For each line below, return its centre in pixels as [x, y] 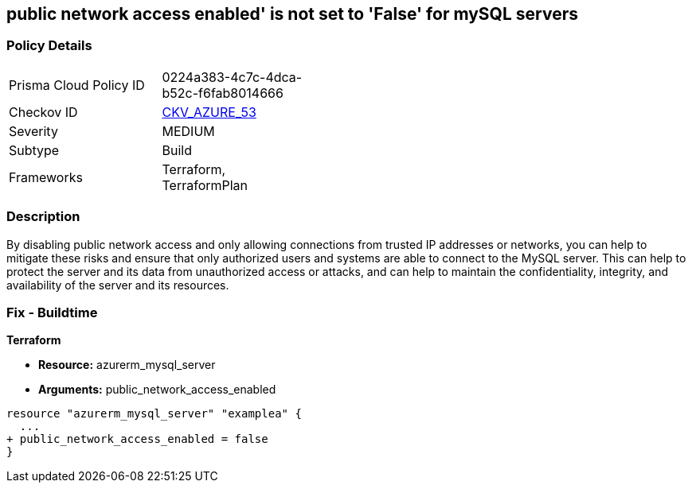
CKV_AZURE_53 [209, 112]
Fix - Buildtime [52, 312]
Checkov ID [43, 112]
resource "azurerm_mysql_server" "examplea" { [154, 414]
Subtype [34, 150]
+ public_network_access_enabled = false [137, 439]
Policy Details [49, 46]
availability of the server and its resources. [118, 285]
